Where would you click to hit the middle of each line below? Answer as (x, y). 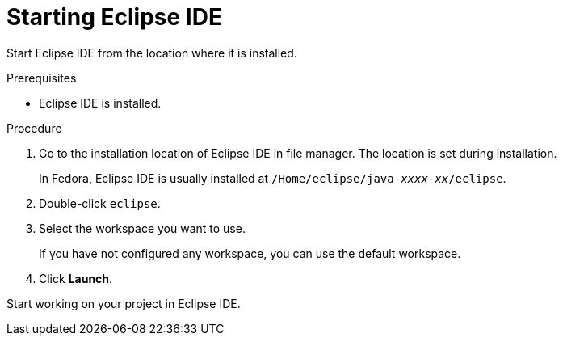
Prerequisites (42, 78)
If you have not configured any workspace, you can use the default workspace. (250, 253)
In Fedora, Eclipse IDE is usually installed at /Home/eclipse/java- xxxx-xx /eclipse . (273, 178)
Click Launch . (76, 278)
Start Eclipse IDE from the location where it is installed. (152, 53)
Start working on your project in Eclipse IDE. (124, 303)
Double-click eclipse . (100, 203)
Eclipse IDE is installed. (100, 103)
